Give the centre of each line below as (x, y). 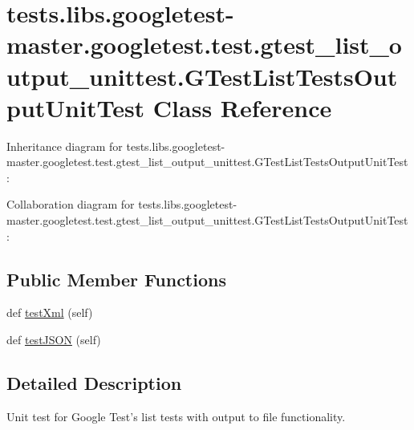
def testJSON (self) (54, 340)
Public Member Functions (116, 279)
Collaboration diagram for (71, 204)
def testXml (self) (50, 312)
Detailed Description (94, 383)
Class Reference (242, 107)
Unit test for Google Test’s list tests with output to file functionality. (176, 416)
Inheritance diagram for (65, 146)
